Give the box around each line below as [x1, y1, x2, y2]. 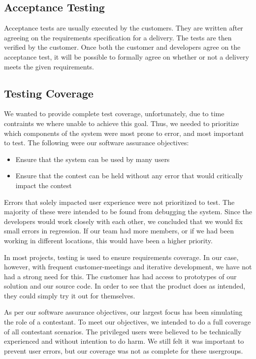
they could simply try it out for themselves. [4, 290, 135, 300]
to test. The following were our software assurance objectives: [4, 137, 189, 148]
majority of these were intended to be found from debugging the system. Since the [4, 206, 252, 217]
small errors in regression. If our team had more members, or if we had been [4, 226, 234, 236]
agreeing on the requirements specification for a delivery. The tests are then [4, 32, 232, 42]
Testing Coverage [4, 85, 94, 100]
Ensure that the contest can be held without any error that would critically [15, 170, 243, 181]
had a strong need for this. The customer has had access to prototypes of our [4, 271, 237, 281]
